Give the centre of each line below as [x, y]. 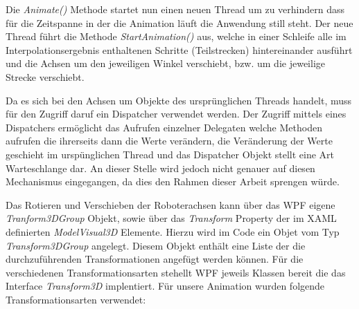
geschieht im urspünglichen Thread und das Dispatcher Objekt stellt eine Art [170, 154]
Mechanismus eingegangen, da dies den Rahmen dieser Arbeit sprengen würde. [173, 181]
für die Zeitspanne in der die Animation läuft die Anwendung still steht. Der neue [179, 22]
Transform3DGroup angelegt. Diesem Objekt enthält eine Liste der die [156, 245]
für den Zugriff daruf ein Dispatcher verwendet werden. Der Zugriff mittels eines [176, 114]
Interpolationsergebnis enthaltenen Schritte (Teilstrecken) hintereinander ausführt [179, 49]
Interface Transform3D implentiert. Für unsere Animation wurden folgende [165, 286]
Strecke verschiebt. [45, 76]
